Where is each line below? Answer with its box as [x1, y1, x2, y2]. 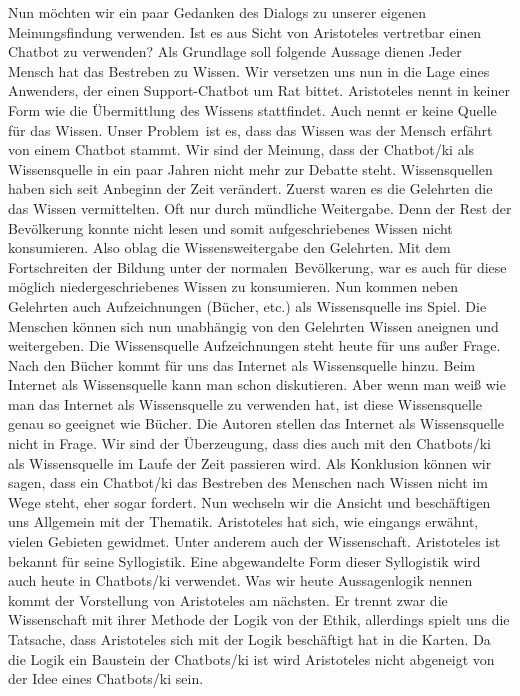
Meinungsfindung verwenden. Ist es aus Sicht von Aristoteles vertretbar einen [8, 21, 482, 42]
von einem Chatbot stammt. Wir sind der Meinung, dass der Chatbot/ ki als [8, 139, 475, 160]
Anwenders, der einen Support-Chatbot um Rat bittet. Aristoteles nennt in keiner [8, 80, 510, 101]
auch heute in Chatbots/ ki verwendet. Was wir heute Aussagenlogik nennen [8, 570, 473, 591]
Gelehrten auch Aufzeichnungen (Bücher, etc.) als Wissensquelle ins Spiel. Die [8, 295, 487, 316]
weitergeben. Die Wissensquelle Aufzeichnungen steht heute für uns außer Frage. [8, 335, 501, 356]
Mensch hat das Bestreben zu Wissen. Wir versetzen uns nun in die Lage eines [8, 60, 490, 81]
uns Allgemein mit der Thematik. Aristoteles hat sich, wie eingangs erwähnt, [8, 511, 479, 532]
